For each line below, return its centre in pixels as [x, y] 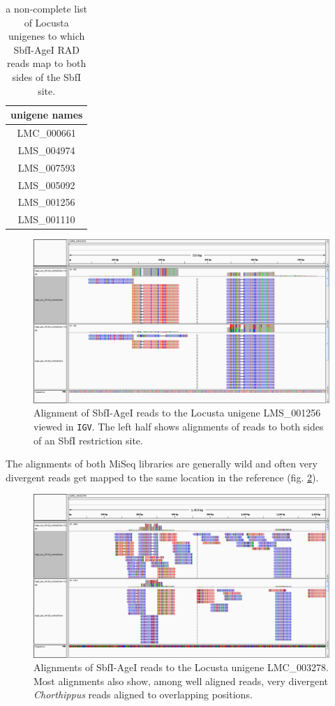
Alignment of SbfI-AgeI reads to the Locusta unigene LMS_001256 [177, 413]
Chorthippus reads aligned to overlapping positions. [143, 694]
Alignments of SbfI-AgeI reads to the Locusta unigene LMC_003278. [181, 667]
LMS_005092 [46, 185]
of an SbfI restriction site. [88, 440]
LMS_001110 [46, 219]
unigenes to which [47, 36]
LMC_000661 [46, 133]
